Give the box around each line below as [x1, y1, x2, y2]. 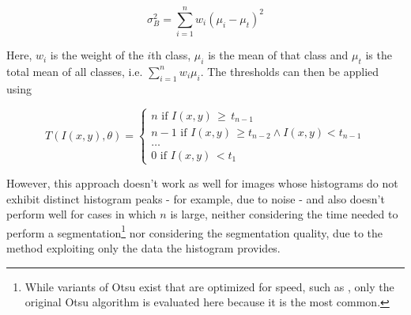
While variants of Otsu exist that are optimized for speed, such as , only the [25, 278, 394, 294]
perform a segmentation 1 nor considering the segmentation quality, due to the [6, 222, 383, 241]
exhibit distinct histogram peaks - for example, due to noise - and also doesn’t [6, 190, 385, 207]
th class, [151, 47, 191, 63]
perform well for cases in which [6, 206, 156, 222]
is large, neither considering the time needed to [170, 206, 398, 222]
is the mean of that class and [208, 47, 349, 63]
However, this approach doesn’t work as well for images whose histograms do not [6, 174, 398, 191]
